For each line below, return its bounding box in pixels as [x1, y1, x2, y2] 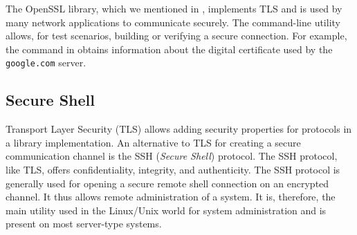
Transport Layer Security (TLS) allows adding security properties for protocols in [6, 122, 352, 136]
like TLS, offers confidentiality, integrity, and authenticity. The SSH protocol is [6, 162, 340, 177]
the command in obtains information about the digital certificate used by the [6, 41, 333, 56]
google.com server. [6, 55, 86, 70]
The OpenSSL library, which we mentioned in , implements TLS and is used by [6, 1, 342, 15]
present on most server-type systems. [6, 216, 162, 231]
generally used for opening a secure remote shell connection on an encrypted [6, 176, 329, 190]
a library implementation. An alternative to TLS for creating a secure [6, 135, 301, 149]
